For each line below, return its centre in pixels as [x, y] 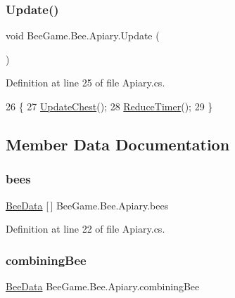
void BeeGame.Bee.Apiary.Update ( [83, 35]
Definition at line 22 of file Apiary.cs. [85, 229]
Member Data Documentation [118, 144]
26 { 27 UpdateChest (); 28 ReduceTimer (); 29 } [109, 106]
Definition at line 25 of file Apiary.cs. [85, 83]
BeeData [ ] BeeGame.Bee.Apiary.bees [87, 205]
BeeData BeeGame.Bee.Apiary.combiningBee [103, 286]
